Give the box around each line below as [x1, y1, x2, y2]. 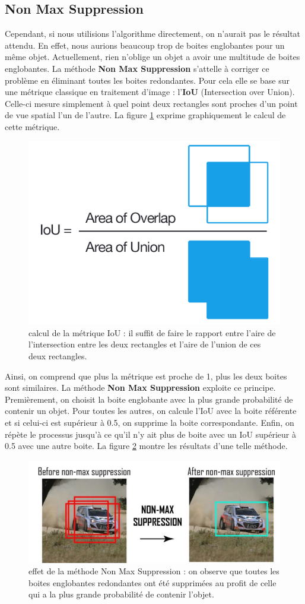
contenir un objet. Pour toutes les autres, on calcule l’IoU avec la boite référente [5, 404, 297, 417]
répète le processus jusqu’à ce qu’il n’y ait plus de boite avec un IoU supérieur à [5, 428, 296, 440]
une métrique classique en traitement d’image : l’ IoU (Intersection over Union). [5, 86, 295, 98]
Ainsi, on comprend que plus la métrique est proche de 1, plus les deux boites [5, 369, 287, 382]
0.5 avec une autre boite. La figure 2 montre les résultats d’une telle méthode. [5, 439, 288, 452]
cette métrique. [5, 120, 60, 132]
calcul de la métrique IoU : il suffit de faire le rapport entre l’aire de [28, 326, 276, 339]
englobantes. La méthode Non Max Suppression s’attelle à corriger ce [5, 62, 269, 74]
